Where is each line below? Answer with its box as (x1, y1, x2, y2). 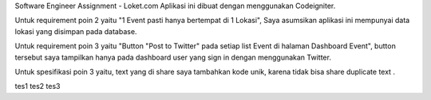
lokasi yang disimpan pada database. (14, 26, 137, 36)
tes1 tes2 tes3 (14, 82, 61, 91)
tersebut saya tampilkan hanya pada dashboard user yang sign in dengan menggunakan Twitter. (14, 52, 331, 62)
